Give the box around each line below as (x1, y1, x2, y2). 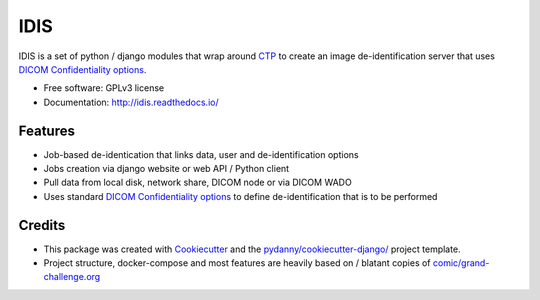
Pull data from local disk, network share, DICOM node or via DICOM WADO (43, 176, 352, 189)
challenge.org (43, 271, 101, 283)
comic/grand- (432, 257, 490, 269)
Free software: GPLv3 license (43, 82, 165, 94)
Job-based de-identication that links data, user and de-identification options (43, 148, 359, 160)
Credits (18, 216, 66, 234)
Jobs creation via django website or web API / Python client (43, 163, 290, 175)
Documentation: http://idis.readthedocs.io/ (43, 96, 219, 108)
